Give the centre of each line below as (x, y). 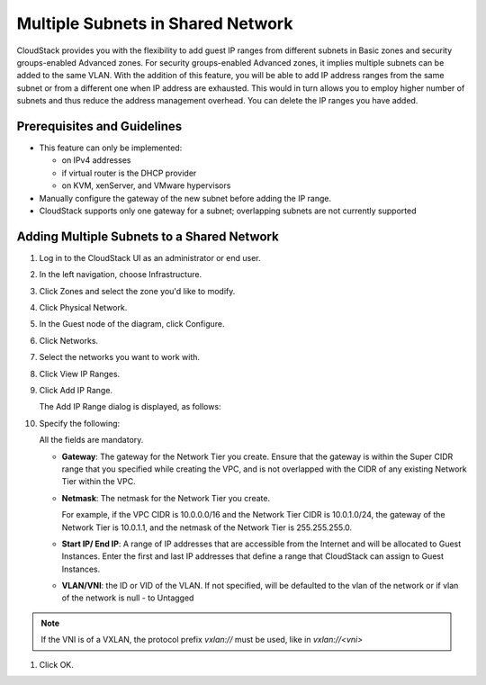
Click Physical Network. (83, 308)
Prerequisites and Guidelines (99, 126)
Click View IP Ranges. (80, 374)
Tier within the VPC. (99, 482)
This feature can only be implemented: (111, 148)
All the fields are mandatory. (91, 440)
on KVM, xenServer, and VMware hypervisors (146, 185)
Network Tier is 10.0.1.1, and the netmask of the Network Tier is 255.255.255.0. (207, 527)
